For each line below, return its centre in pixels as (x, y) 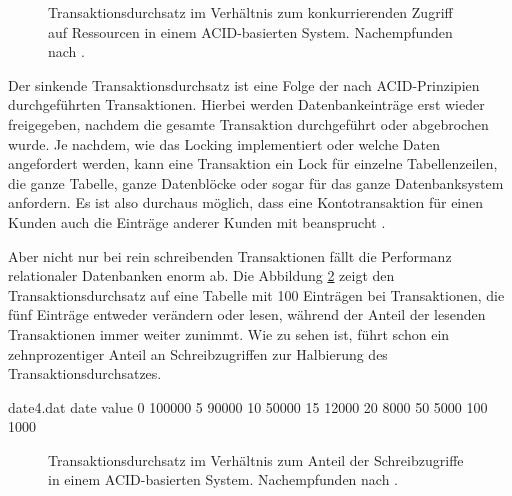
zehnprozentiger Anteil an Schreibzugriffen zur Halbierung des (198, 353)
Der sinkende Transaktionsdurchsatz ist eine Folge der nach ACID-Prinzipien (244, 84)
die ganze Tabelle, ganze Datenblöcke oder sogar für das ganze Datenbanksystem (256, 182)
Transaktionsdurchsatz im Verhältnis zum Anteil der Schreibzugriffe (256, 459)
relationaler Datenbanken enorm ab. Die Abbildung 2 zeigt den (201, 275)
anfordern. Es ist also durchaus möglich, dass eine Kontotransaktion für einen (246, 202)
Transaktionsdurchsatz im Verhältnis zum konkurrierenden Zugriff (250, 12)
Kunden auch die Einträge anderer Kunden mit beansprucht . (197, 221)
